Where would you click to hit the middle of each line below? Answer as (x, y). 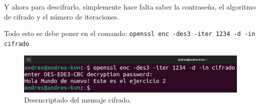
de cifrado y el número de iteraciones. (62, 16)
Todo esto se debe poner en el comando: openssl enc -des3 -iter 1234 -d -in (130, 33)
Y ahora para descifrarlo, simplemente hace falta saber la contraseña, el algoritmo (130, 6)
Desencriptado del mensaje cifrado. (78, 99)
